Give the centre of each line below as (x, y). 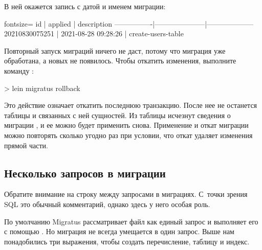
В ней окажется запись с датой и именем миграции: (85, 6)
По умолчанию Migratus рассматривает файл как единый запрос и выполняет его (131, 221)
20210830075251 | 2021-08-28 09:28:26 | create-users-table (94, 33)
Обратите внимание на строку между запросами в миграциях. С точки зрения (126, 194)
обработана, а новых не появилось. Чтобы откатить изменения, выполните (120, 61)
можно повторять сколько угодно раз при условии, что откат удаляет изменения (128, 135)
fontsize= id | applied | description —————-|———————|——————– (129, 23)
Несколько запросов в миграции (85, 173)
